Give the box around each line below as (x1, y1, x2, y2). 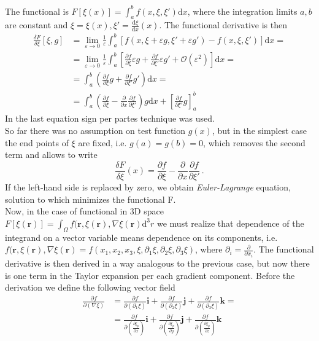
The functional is (5, 4, 69, 17)
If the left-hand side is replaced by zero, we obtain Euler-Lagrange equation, (5, 180, 291, 193)
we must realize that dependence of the (156, 216, 304, 229)
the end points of (5, 136, 69, 149)
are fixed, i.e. (78, 136, 127, 149)
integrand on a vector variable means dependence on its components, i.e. (5, 230, 278, 243)
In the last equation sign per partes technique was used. (5, 112, 215, 125)
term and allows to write (5, 148, 98, 161)
